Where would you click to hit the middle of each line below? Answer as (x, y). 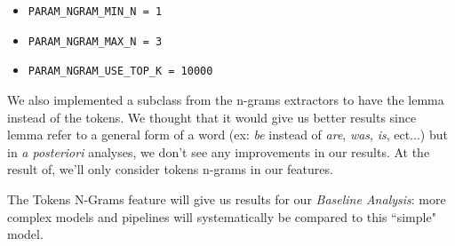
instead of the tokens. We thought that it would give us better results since (212, 117)
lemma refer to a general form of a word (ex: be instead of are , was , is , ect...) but (227, 135)
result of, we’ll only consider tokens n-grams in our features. (170, 169)
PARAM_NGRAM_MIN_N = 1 (95, 12)
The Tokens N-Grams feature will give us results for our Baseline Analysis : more (227, 198)
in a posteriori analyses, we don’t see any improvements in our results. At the (219, 151)
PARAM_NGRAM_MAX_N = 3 (95, 41)
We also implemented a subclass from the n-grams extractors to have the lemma (226, 99)
